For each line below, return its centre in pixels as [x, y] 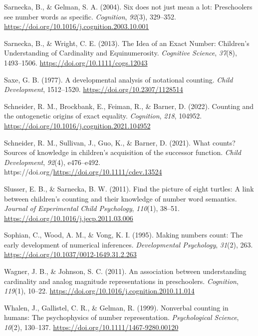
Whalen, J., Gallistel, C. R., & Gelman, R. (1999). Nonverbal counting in [116, 307]
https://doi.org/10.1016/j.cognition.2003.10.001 [77, 26]
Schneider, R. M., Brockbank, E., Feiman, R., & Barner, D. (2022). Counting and [129, 106]
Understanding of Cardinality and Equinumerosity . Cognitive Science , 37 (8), [121, 53]
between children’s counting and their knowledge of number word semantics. [121, 198]
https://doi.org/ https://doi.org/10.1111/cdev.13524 [83, 172]
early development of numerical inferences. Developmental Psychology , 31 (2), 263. [129, 244]
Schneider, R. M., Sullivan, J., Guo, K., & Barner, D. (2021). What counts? [120, 142]
